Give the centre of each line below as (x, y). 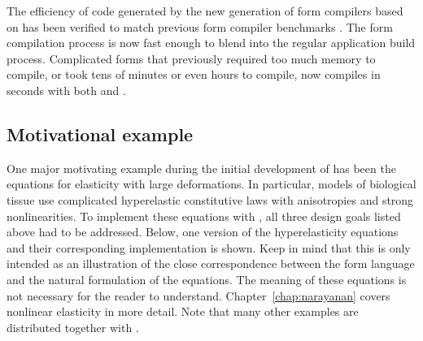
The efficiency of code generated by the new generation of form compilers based (205, 11)
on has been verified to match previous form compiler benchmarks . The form (200, 26)
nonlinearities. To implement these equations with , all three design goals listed (204, 216)
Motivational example (100, 134)
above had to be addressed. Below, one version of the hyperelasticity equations (203, 232)
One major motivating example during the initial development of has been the (201, 168)
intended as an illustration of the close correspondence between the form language (211, 263)
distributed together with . (73, 327)
